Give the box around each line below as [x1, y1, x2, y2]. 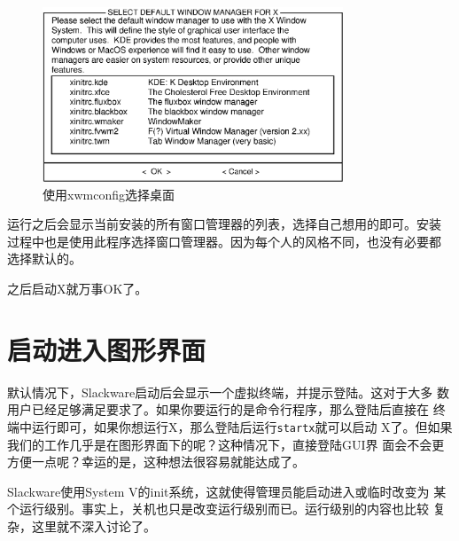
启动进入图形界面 [7, 331, 206, 367]
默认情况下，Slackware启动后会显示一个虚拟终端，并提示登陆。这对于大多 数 [7, 382, 449, 401]
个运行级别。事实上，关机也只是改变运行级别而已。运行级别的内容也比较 [7, 499, 429, 518]
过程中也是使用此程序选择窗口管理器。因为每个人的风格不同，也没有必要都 [7, 231, 441, 250]
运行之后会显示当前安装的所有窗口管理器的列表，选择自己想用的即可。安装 [7, 215, 441, 233]
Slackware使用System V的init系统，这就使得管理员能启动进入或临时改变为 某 [7, 482, 447, 500]
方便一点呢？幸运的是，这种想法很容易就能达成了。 [7, 452, 305, 471]
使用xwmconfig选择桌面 [43, 184, 175, 203]
